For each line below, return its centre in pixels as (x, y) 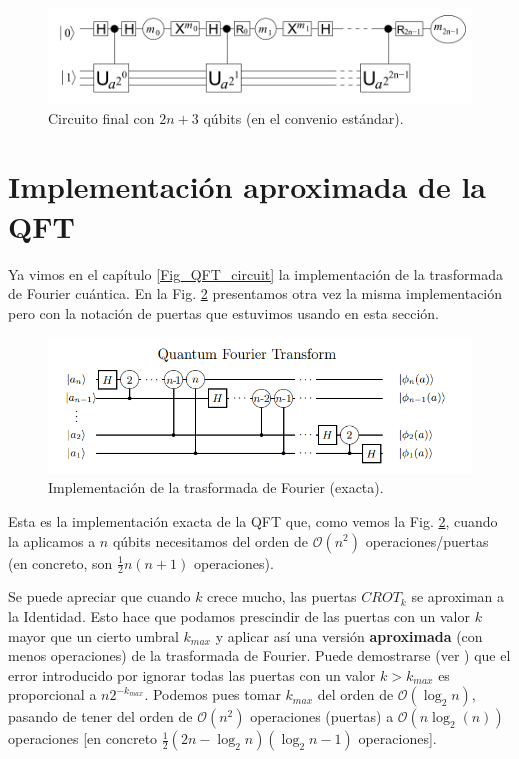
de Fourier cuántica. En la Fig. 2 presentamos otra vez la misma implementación (255, 293)
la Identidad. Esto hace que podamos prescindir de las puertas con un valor (239, 615)
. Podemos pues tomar (212, 694)
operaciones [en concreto (83, 738)
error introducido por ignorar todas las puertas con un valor (192, 674)
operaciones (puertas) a (322, 716)
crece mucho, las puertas (282, 596)
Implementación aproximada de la (247, 186)
